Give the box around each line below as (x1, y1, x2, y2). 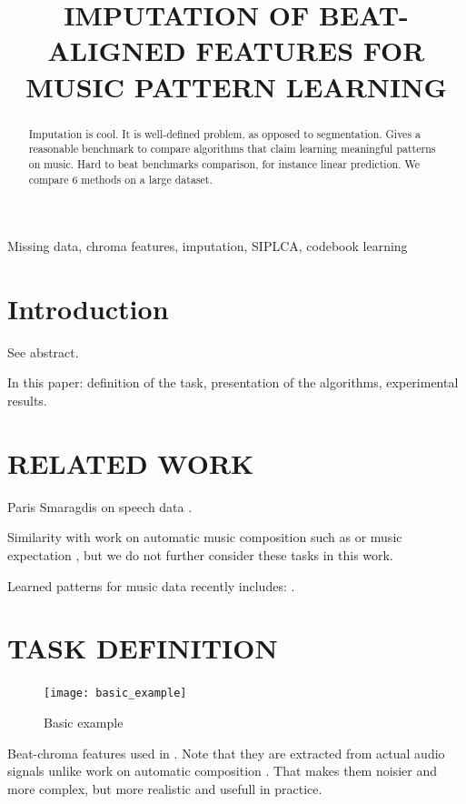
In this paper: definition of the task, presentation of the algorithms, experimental (7, 373, 459, 392)
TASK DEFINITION (7, 629, 278, 667)
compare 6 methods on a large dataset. (28, 171, 213, 186)
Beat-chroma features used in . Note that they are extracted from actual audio (7, 743, 445, 762)
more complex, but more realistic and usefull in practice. (7, 779, 322, 798)
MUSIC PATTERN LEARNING (25, 67, 447, 105)
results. (7, 391, 47, 410)
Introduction (7, 289, 169, 327)
